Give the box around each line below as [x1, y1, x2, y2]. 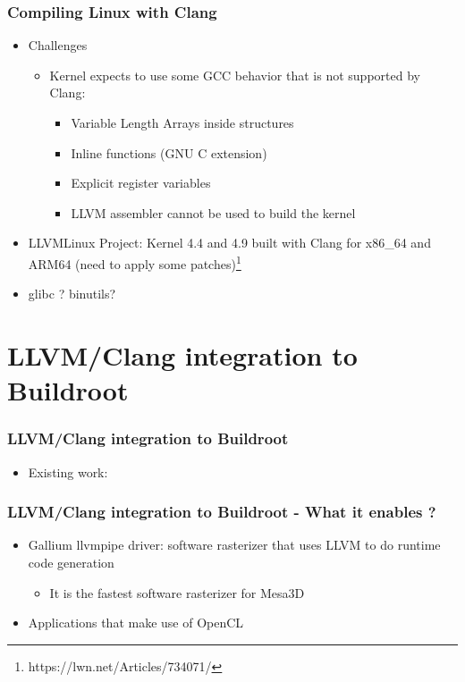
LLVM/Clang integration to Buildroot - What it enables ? [7, 501, 436, 523]
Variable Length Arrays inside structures [71, 114, 294, 131]
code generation [28, 553, 114, 571]
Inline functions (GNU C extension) [71, 143, 267, 162]
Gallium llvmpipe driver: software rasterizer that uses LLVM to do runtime [28, 535, 441, 554]
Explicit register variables [71, 173, 211, 192]
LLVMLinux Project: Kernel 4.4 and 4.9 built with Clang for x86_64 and [28, 233, 431, 252]
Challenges [28, 36, 88, 55]
